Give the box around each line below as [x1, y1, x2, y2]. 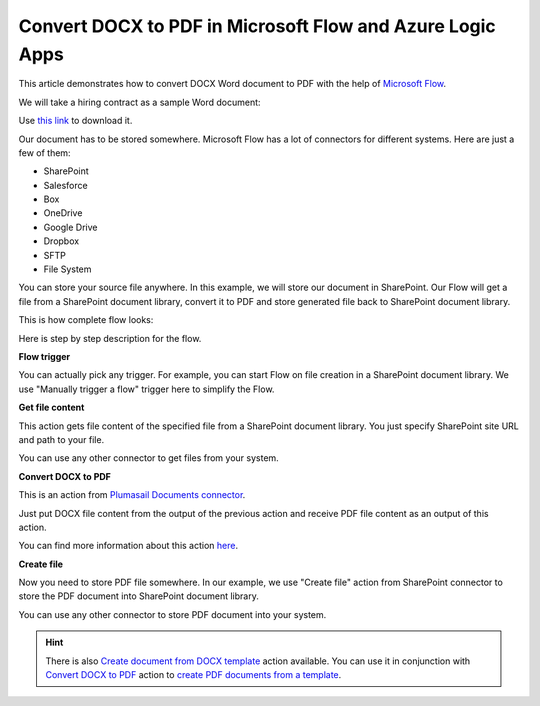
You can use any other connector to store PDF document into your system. [18, 608, 327, 620]
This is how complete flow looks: [18, 314, 154, 326]
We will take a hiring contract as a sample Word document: [18, 96, 261, 108]
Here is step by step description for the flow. [18, 332, 202, 344]
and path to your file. [18, 433, 105, 445]
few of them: [18, 146, 71, 159]
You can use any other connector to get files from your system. [18, 452, 279, 464]
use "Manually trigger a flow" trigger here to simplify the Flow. [18, 383, 275, 395]
